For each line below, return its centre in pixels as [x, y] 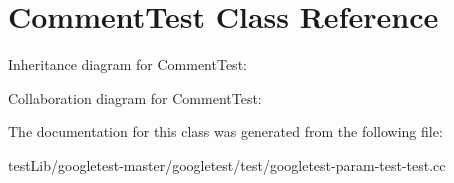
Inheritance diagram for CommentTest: [127, 64]
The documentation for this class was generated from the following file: [225, 131]
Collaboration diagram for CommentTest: [135, 97]
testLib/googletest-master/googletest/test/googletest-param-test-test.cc [227, 164]
